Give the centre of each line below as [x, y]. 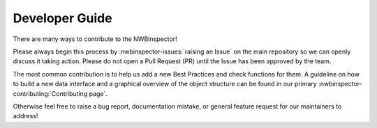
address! [25, 116]
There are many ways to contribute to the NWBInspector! [95, 39]
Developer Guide [62, 18]
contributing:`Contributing [50, 93]
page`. [98, 93]
